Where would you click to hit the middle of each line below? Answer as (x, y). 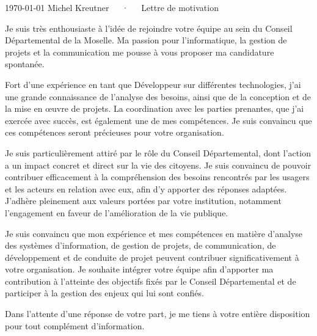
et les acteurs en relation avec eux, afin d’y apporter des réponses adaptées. (146, 188)
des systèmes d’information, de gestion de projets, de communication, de (140, 245)
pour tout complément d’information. (75, 325)
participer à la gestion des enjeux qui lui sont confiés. (104, 293)
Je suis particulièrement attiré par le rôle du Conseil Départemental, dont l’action (158, 152)
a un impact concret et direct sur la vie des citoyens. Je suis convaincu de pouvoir (158, 165)
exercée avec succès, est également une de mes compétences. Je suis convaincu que (158, 120)
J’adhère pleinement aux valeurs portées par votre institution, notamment (143, 201)
